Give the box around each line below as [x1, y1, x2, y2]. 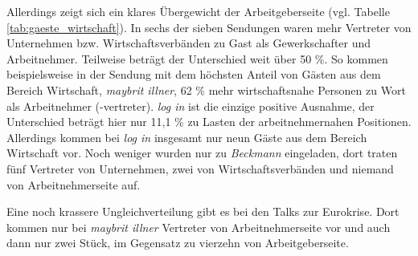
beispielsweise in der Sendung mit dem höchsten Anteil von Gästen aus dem [6, 66, 381, 83]
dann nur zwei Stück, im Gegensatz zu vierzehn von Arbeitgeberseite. [6, 234, 349, 251]
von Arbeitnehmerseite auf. [6, 176, 141, 193]
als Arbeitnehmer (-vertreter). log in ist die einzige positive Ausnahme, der [6, 97, 375, 114]
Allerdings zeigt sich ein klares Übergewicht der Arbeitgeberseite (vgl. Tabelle [6, 3, 390, 19]
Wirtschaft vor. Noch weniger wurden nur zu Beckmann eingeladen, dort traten [6, 144, 398, 161]
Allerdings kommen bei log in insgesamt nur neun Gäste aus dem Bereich [6, 128, 367, 145]
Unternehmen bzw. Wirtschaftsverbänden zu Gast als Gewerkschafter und [6, 35, 371, 51]
